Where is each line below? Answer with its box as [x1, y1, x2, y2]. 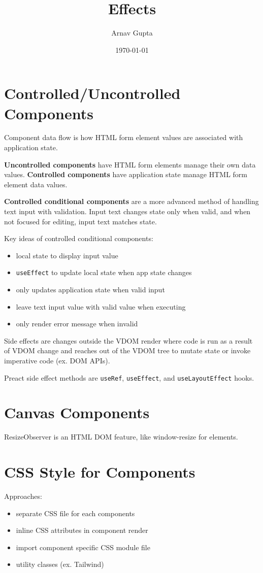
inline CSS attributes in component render [16, 525, 148, 535]
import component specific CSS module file [16, 542, 150, 552]
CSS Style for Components [4, 461, 195, 482]
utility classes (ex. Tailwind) [16, 559, 104, 569]
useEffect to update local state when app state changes [16, 267, 192, 278]
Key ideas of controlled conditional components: [4, 233, 153, 244]
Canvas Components [4, 402, 150, 423]
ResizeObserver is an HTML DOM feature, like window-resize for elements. [4, 431, 238, 442]
